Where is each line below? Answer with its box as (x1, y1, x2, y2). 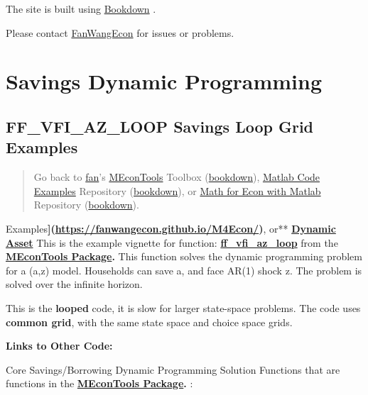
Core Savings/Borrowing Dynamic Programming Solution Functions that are (6, 362, 340, 377)
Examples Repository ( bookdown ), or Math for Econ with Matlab (33, 183, 321, 198)
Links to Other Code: (6, 338, 113, 353)
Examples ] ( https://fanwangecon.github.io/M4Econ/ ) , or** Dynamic (6, 221, 336, 235)
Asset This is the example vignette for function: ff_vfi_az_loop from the (6, 235, 338, 250)
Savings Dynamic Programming (6, 67, 323, 96)
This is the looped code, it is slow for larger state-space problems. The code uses (6, 300, 361, 315)
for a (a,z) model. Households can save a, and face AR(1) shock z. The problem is (6, 262, 362, 277)
